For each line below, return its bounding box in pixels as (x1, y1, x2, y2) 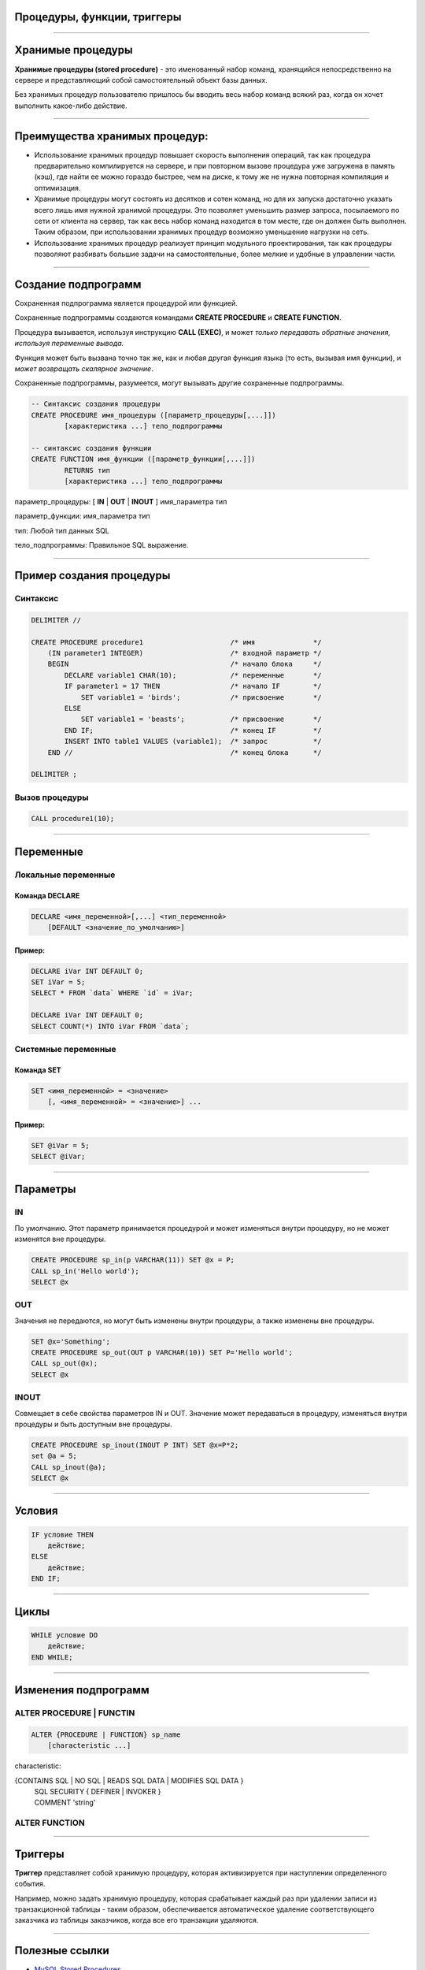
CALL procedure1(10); (31, 814, 115, 823)
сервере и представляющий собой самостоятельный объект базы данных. (14, 75, 268, 84)
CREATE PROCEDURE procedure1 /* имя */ (31, 637, 322, 646)
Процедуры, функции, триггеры (14, 10, 182, 24)
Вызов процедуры (14, 792, 90, 803)
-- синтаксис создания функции (31, 444, 153, 452)
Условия (14, 1504, 58, 1518)
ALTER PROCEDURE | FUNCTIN (14, 1707, 135, 1718)
